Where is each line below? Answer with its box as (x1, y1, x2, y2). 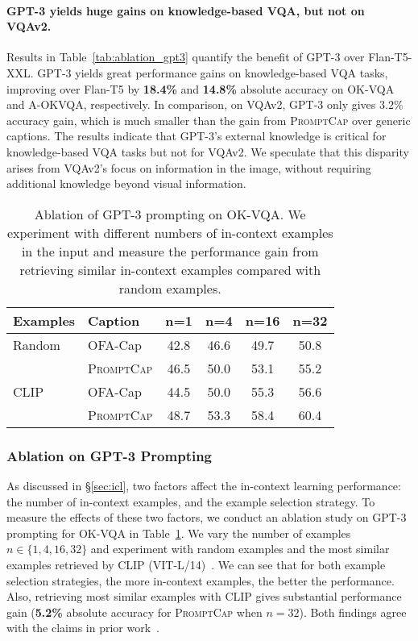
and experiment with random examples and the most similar (90, 540, 390, 557)
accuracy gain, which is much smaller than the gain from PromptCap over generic (6, 111, 411, 128)
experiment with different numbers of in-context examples (6, 223, 333, 242)
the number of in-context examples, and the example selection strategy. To (6, 493, 375, 510)
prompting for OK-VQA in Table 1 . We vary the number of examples (6, 524, 351, 541)
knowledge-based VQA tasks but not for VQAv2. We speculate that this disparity (6, 143, 409, 160)
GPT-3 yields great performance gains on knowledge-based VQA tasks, (37, 64, 388, 81)
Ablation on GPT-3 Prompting (6, 445, 213, 465)
